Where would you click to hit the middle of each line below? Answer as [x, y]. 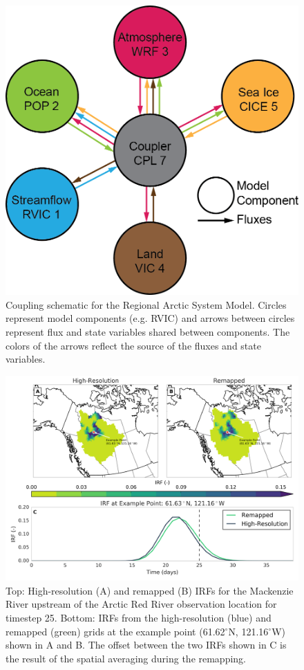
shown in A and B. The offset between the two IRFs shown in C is [146, 645]
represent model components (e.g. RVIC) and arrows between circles [150, 318]
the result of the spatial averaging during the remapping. [126, 658]
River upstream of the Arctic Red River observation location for [141, 604]
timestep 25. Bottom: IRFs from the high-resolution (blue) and [139, 617]
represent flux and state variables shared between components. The [148, 331]
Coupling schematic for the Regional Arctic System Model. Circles [146, 304]
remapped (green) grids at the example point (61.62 [115, 631]
